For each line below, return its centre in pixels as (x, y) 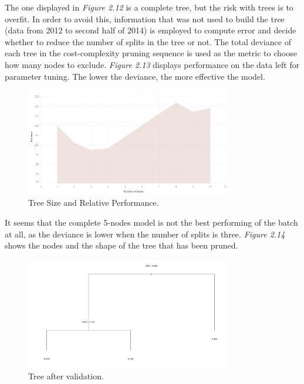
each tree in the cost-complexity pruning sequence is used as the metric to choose (151, 53)
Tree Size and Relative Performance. (94, 203)
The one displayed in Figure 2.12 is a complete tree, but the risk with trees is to (149, 7)
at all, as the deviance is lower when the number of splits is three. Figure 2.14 (145, 234)
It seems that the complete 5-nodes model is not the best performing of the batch (151, 222)
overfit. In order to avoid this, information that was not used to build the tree (145, 18)
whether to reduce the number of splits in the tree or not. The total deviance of (148, 41)
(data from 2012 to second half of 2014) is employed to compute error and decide (151, 30)
